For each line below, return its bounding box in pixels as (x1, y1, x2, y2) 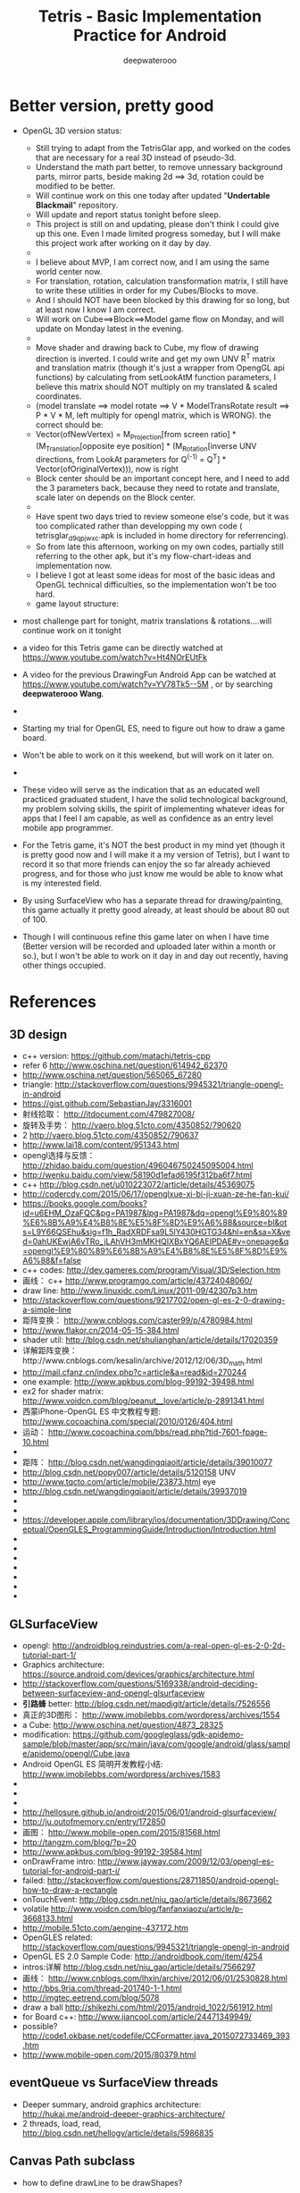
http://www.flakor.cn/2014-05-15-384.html (21, 1325, 180, 1336)
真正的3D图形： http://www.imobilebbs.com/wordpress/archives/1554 (21, 1710, 280, 1720)
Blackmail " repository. (35, 199, 119, 210)
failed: (21, 1875, 46, 1885)
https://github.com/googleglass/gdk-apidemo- (72, 1729, 245, 1740)
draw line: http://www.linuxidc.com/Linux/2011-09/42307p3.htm (21, 1285, 258, 1296)
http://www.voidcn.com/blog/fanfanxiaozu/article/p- (50, 1903, 244, 1914)
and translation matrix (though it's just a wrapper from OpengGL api (35, 362, 286, 373)
